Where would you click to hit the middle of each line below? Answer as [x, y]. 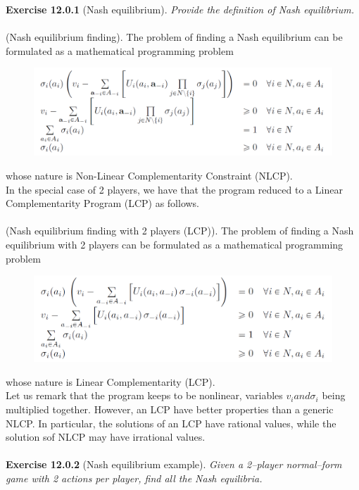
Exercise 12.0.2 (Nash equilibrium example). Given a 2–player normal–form [174, 464]
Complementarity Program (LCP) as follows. [103, 203]
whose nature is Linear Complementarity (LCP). [111, 381]
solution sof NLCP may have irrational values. [106, 437]
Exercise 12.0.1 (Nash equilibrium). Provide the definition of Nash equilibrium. [180, 9]
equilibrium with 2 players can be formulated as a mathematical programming [175, 244]
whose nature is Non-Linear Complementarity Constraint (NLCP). [149, 176]
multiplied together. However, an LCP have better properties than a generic [170, 409]
